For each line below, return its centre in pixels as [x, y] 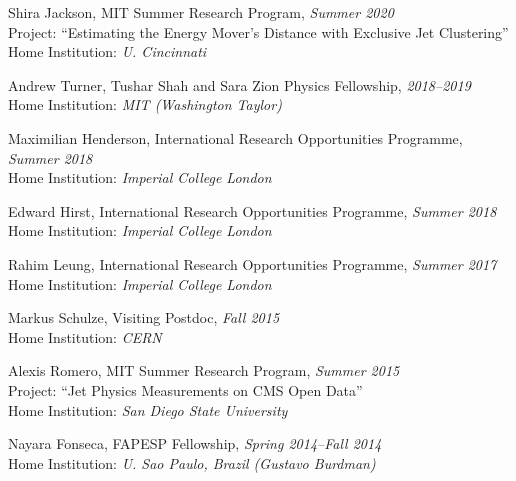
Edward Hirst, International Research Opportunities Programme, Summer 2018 [252, 210]
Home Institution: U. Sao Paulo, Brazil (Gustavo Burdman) [192, 462]
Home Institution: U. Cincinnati [107, 51]
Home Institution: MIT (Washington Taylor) [145, 104]
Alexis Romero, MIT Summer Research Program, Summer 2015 [204, 370]
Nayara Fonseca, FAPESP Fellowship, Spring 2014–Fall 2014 [195, 443]
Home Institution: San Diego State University [148, 409]
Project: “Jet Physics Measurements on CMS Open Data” [185, 389]
